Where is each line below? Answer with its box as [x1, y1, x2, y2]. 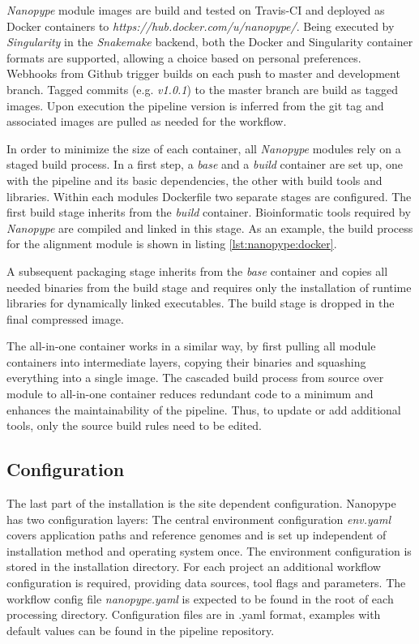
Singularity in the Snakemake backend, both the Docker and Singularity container [6, 33, 413, 50]
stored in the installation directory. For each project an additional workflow [6, 558, 381, 575]
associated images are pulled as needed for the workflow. [6, 113, 287, 130]
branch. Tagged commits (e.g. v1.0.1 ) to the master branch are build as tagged [6, 80, 398, 97]
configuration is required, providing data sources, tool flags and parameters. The [6, 574, 406, 591]
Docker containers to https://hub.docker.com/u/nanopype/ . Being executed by [6, 17, 395, 34]
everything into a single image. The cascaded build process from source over [6, 369, 384, 386]
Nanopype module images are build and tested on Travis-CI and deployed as [6, 2, 385, 18]
